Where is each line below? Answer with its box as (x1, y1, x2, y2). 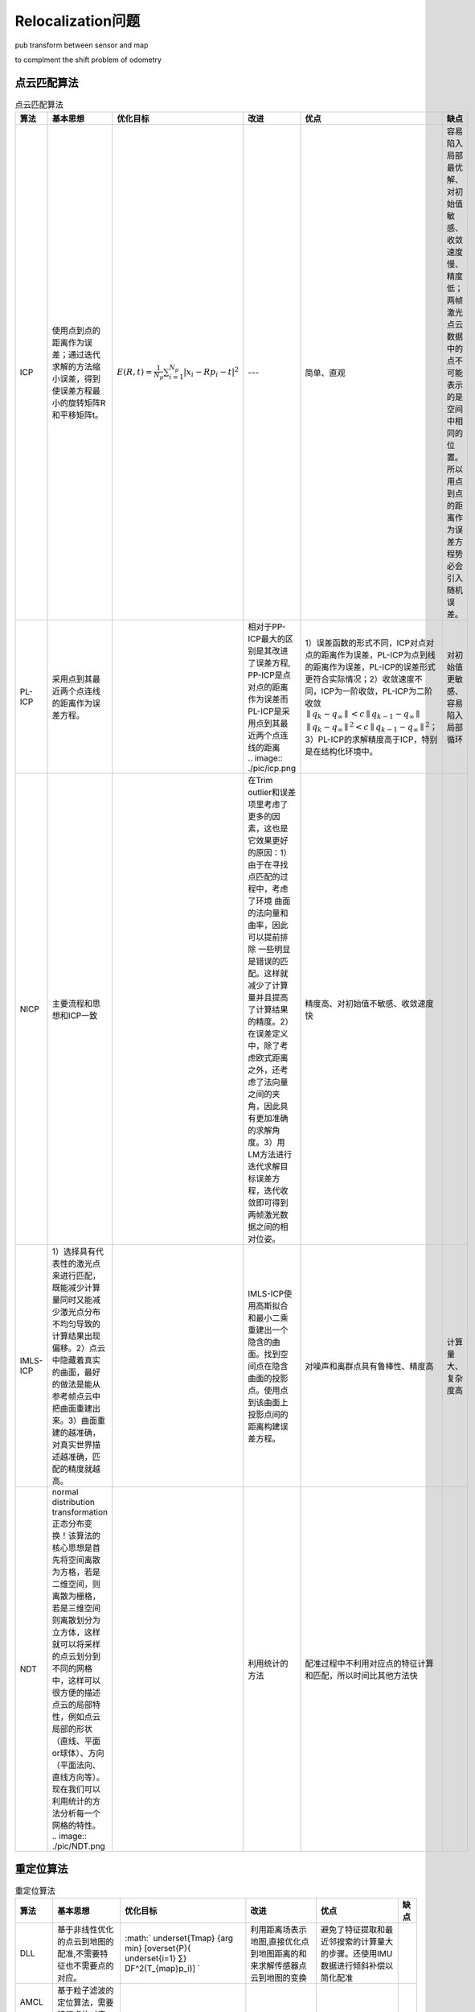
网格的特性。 (51, 1820, 100, 1831)
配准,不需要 (57, 1948, 100, 1960)
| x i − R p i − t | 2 (183, 365, 239, 378)
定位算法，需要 (57, 1997, 114, 2008)
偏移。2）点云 (51, 1342, 106, 1354)
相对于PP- (248, 621, 286, 633)
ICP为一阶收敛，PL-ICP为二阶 (321, 686, 433, 697)
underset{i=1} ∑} (125, 1952, 187, 1964)
